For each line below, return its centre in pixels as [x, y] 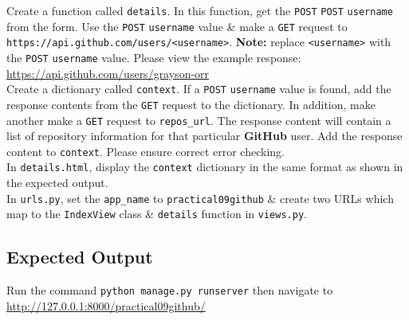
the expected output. [57, 183]
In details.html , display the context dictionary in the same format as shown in [205, 167]
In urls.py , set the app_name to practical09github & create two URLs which [200, 198]
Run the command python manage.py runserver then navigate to [170, 290]
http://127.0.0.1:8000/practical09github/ [106, 305]
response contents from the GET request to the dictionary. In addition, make [191, 104]
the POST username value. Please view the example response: [154, 57]
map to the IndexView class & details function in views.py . [157, 214]
